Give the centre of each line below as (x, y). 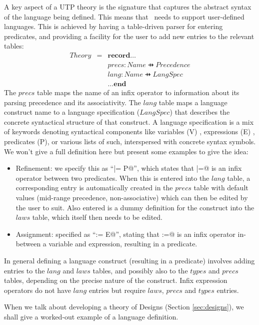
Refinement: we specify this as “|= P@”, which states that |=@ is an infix (129, 168)
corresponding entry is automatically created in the (94, 188)
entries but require (117, 290)
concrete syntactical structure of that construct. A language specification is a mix (129, 121)
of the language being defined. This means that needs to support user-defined (124, 16)
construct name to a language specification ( (72, 112)
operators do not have (37, 290)
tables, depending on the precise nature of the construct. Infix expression (116, 280)
